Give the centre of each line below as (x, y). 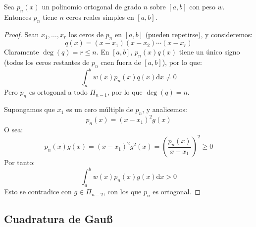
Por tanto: (20, 162)
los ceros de (86, 34)
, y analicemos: (165, 109)
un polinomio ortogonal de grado (91, 6)
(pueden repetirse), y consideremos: (199, 34)
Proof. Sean (22, 34)
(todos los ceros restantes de (47, 62)
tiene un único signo (209, 52)
